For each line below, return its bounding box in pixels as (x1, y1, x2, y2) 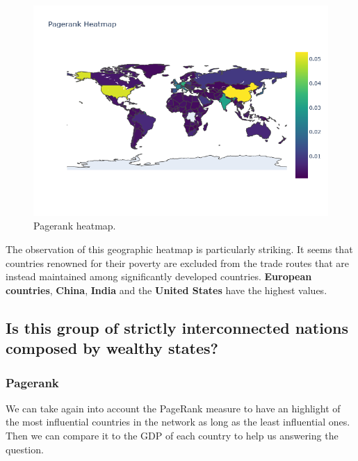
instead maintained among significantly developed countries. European (6, 269, 312, 284)
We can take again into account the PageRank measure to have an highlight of (6, 401, 341, 415)
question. (6, 442, 44, 456)
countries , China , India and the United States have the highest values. (6, 282, 327, 297)
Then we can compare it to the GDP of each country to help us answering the (6, 428, 339, 442)
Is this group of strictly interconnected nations (6, 316, 348, 338)
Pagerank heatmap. (33, 218, 116, 233)
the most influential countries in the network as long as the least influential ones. (6, 414, 350, 429)
